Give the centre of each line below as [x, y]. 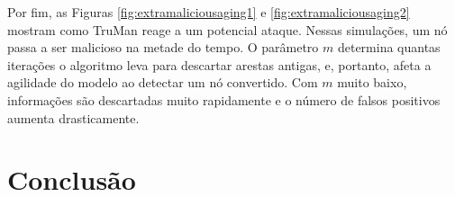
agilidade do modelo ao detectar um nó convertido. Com [163, 82]
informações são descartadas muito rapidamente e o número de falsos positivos [224, 99]
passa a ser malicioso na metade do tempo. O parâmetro [163, 47]
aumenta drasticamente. [73, 117]
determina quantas [389, 47]
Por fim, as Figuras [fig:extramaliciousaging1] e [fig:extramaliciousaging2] [209, 12]
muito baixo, [372, 82]
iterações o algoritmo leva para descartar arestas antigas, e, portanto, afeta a [219, 64]
